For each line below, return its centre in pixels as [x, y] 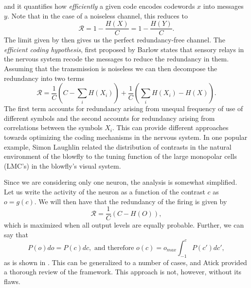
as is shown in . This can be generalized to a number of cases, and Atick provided [125, 262]
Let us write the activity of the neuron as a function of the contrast [105, 191]
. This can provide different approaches [170, 127]
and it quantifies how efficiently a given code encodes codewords [99, 6]
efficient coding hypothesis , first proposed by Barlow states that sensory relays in [124, 49]
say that [16, 234]
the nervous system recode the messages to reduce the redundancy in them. [117, 59]
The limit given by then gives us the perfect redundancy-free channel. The [115, 40]
